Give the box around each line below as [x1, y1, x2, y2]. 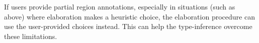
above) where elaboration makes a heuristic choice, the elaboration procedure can [4, 11, 255, 21]
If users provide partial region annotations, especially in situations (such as [4, 1, 235, 11]
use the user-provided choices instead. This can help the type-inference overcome [4, 21, 252, 31]
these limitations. [4, 30, 57, 41]
